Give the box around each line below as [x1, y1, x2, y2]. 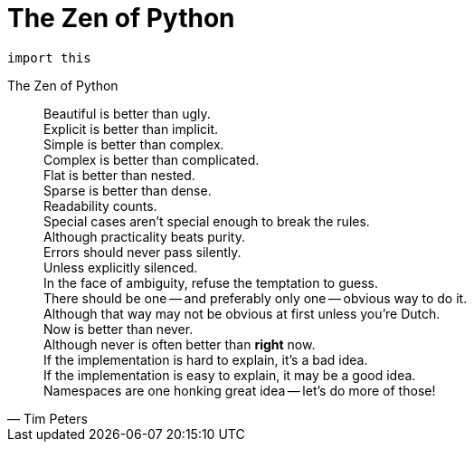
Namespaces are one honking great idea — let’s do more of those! [43, 382, 436, 398]
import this [7, 50, 91, 65]
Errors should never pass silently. [43, 244, 242, 260]
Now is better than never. [43, 320, 194, 337]
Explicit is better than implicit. [43, 120, 219, 137]
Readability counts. [43, 197, 157, 214]
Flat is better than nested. [43, 167, 195, 183]
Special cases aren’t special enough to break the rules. [43, 213, 370, 229]
